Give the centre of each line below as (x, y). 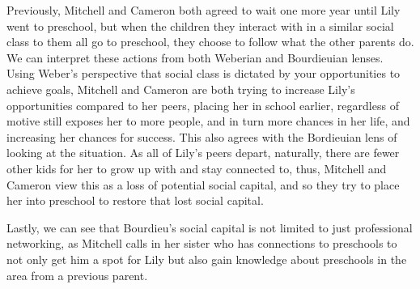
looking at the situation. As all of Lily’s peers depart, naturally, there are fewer (203, 153)
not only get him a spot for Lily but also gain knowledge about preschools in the (207, 259)
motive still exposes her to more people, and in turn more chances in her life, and (208, 121)
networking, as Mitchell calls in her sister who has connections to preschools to (202, 243)
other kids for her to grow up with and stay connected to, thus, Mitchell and (197, 168)
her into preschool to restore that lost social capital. (135, 200)
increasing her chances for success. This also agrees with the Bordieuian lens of (202, 136)
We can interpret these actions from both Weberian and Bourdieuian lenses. (195, 57)
